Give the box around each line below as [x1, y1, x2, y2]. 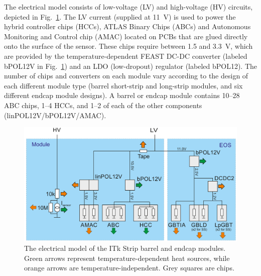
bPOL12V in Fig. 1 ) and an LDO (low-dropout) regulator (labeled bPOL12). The [4, 60, 257, 71]
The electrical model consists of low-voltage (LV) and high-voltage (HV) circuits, [4, 2, 253, 12]
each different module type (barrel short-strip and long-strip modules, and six [4, 80, 243, 90]
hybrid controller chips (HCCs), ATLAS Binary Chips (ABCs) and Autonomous [4, 21, 251, 32]
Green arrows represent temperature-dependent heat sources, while [24, 252, 230, 263]
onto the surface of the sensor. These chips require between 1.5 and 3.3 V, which [4, 41, 253, 51]
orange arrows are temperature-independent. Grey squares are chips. [24, 262, 234, 273]
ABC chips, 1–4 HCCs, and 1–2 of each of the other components [4, 100, 202, 110]
